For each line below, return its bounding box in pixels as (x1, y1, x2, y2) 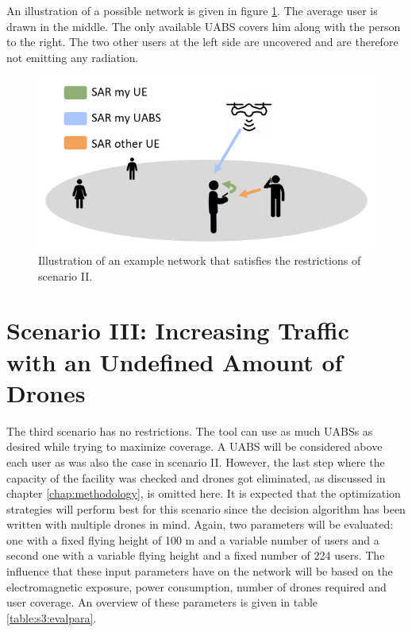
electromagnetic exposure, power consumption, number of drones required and (6, 578, 387, 595)
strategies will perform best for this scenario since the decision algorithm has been (6, 500, 406, 517)
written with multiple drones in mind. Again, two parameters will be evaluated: (6, 516, 394, 533)
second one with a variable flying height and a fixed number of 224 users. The (6, 547, 385, 564)
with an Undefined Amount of (6, 345, 343, 378)
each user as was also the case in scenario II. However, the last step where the (6, 453, 385, 470)
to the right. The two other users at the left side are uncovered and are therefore (6, 33, 399, 50)
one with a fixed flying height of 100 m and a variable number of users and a (6, 531, 379, 548)
